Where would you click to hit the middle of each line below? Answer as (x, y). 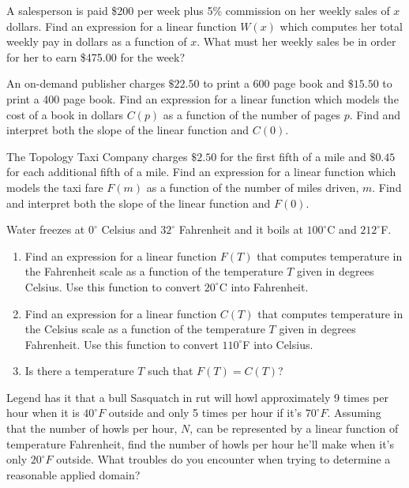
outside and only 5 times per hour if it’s (205, 413)
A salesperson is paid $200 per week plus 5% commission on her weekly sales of (198, 10)
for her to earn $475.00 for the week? (96, 56)
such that (171, 371)
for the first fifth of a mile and (293, 156)
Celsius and (129, 229)
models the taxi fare (55, 187)
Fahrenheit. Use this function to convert (122, 344)
